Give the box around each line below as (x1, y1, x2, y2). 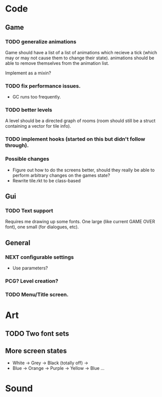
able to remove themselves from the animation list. (5, 60, 109, 66)
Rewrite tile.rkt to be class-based (12, 177, 81, 183)
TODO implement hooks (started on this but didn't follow (5, 136, 145, 143)
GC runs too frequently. (12, 94, 61, 100)
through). (5, 142, 29, 149)
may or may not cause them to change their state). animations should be (5, 55, 154, 61)
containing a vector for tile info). (5, 123, 71, 129)
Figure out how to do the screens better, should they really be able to (12, 167, 155, 173)
